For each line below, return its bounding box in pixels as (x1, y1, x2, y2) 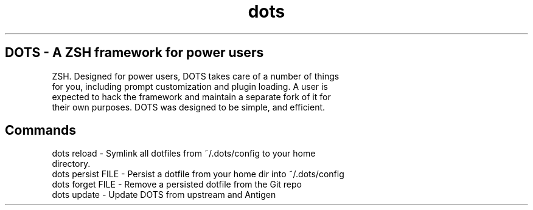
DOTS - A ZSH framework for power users (5, 45, 264, 61)
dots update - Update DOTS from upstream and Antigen (52, 189, 276, 200)
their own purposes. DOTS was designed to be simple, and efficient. (52, 101, 326, 112)
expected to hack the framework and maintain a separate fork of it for (52, 91, 331, 102)
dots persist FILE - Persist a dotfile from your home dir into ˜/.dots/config (52, 169, 344, 180)
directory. (52, 158, 91, 169)
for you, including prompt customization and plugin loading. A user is (52, 81, 328, 92)
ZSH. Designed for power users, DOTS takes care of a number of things (52, 70, 340, 81)
